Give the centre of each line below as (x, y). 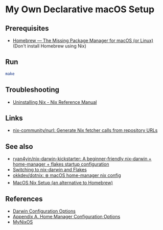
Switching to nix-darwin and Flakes (50, 170)
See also (19, 146)
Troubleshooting (32, 90)
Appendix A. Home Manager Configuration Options (66, 216)
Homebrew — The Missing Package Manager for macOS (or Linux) (83, 40)
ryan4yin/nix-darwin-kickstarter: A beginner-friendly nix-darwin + (82, 159)
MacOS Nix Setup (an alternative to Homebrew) (63, 183)
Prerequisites (27, 28)
